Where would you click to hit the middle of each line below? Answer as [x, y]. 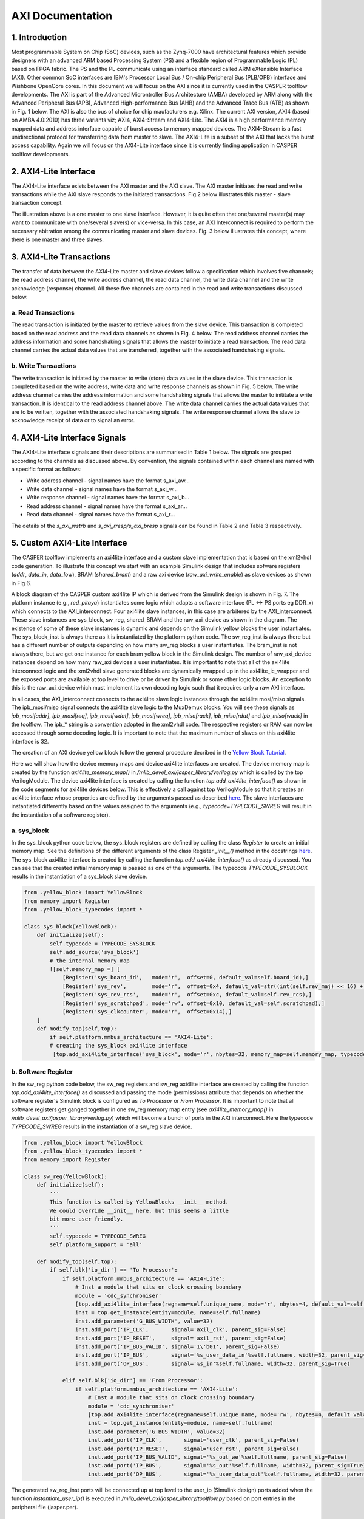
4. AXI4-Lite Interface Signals [69, 438]
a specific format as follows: [46, 469]
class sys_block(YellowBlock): [71, 927]
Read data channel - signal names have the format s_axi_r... [101, 515]
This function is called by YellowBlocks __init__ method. [139, 1202]
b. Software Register [42, 1072]
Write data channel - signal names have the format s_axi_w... [102, 489]
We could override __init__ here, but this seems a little [139, 1210]
